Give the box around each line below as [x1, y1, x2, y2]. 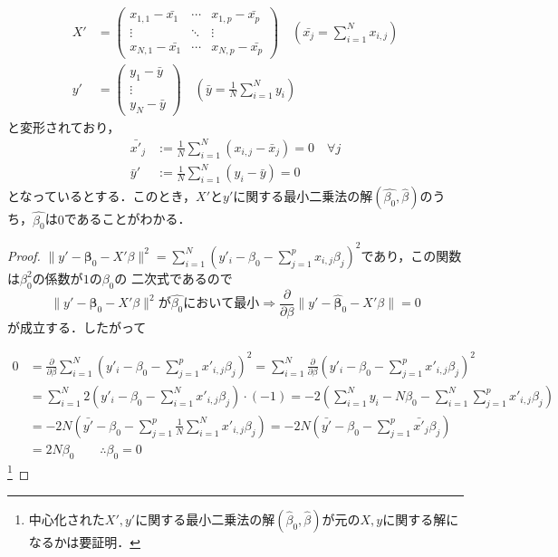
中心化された [28, 510, 105, 529]
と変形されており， [7, 117, 120, 136]
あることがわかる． [76, 209, 191, 228]
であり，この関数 [361, 245, 462, 264]
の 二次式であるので [114, 268, 233, 287]
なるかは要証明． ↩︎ [28, 533, 140, 552]
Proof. [7, 245, 41, 264]
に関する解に [382, 510, 459, 529]
